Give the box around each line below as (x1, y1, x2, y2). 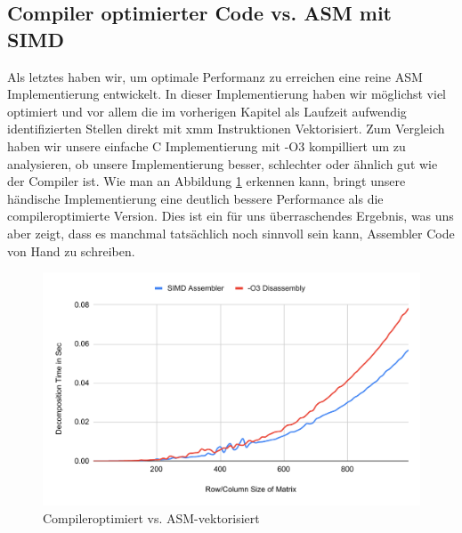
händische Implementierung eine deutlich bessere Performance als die (7, 189, 384, 207)
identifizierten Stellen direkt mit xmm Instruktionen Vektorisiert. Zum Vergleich (7, 119, 445, 138)
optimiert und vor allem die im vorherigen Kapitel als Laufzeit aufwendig (7, 101, 407, 120)
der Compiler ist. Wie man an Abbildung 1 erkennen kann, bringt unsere (7, 172, 406, 190)
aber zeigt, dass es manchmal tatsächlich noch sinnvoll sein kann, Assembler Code (7, 223, 455, 242)
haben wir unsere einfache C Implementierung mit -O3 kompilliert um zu (7, 136, 406, 155)
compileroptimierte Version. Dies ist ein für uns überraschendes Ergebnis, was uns (7, 206, 454, 225)
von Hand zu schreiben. (7, 241, 135, 260)
